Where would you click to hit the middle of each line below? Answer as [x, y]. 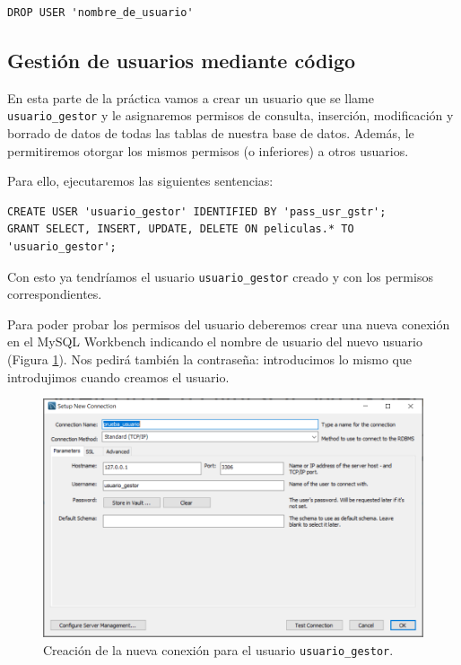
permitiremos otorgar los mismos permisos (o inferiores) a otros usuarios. [208, 150]
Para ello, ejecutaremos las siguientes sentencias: [140, 181]
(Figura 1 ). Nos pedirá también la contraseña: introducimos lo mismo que [210, 359]
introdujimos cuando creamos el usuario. [118, 376]
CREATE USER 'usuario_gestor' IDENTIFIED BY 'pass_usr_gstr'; [197, 211]
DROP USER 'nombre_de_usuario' [100, 13]
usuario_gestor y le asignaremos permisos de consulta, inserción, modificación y [230, 115]
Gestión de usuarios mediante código [182, 60]
